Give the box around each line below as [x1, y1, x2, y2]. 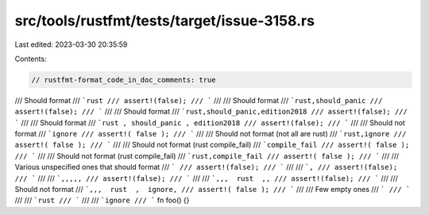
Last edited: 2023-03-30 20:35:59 [14, 40, 128, 49]
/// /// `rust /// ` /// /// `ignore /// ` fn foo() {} [14, 195, 190, 205]
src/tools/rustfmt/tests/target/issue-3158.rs [14, 12, 315, 29]
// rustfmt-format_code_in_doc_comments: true [31, 75, 216, 84]
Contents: [14, 54, 47, 63]
